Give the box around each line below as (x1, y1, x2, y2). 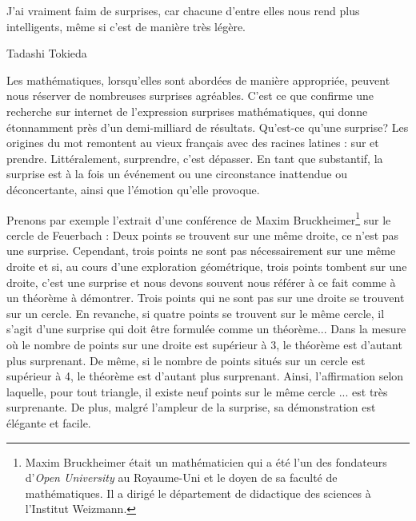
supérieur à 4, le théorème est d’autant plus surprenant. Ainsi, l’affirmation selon (6, 368, 404, 384)
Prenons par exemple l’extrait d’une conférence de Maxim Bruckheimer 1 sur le (6, 209, 391, 228)
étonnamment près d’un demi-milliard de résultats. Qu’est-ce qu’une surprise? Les (6, 118, 409, 135)
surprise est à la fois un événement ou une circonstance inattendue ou (6, 165, 347, 182)
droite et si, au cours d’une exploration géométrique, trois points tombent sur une (6, 257, 407, 274)
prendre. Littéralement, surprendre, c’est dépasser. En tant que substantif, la (6, 149, 383, 166)
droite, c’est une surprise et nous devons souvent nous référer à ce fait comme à (6, 273, 396, 290)
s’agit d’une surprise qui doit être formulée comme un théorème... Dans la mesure (6, 320, 406, 337)
